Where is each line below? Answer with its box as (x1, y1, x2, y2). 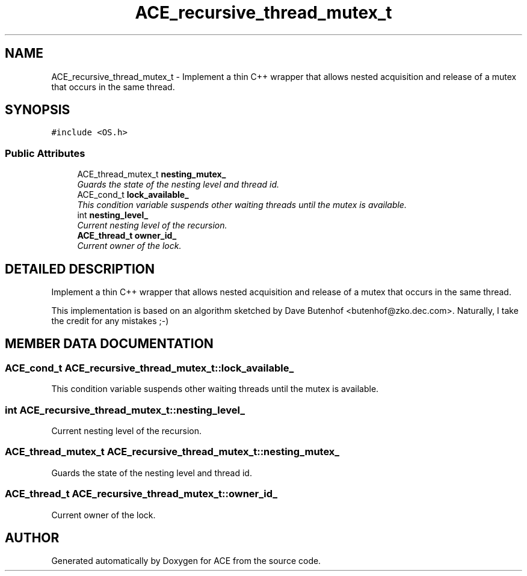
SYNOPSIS (5, 102, 70, 118)
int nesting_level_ (77, 210, 149, 221)
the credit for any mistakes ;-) (51, 316, 169, 326)
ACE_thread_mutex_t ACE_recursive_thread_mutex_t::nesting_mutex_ (5, 446, 340, 458)
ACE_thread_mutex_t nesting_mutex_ (77, 169, 226, 180)
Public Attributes (5, 147, 85, 159)
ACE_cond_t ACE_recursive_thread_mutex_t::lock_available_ (5, 361, 294, 374)
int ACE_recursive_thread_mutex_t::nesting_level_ (5, 403, 245, 416)
